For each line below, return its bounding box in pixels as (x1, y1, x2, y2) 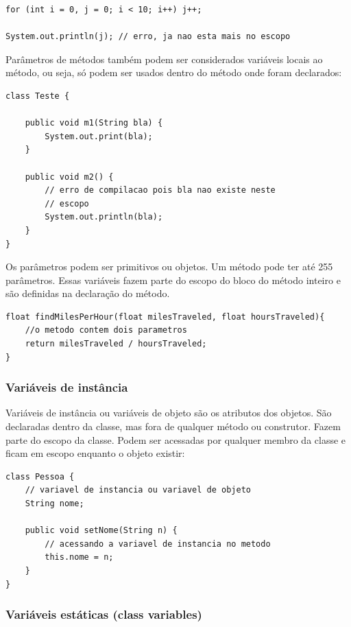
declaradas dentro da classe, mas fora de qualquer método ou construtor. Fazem (5, 419, 341, 434)
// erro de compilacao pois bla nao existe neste (45, 185, 276, 196)
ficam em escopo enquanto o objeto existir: (5, 446, 185, 460)
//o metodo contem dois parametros (25, 325, 187, 335)
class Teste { (5, 91, 70, 101)
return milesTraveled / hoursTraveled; (25, 339, 207, 349)
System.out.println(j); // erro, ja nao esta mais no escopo (5, 32, 291, 42)
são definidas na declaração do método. (5, 286, 170, 300)
